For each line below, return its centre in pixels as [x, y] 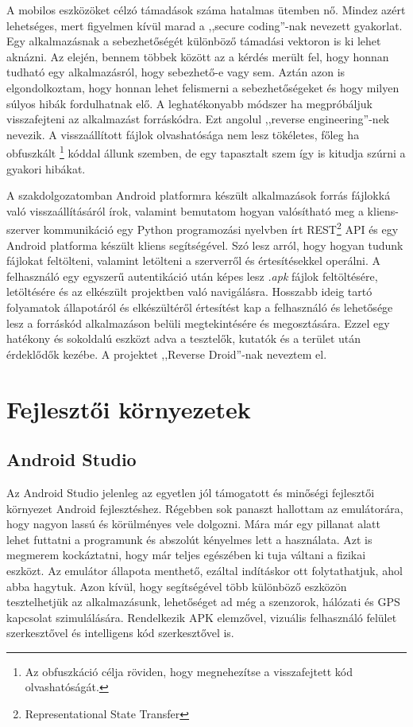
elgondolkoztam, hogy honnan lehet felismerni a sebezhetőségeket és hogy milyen [203, 87]
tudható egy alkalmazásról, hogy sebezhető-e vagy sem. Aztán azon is [176, 72]
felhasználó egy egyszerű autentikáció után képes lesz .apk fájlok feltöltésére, [192, 276]
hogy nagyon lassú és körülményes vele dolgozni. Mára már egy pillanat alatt [193, 524]
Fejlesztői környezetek [129, 408]
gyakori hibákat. [46, 168]
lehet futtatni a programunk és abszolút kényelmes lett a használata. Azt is [189, 539]
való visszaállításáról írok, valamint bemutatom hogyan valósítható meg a [185, 210]
